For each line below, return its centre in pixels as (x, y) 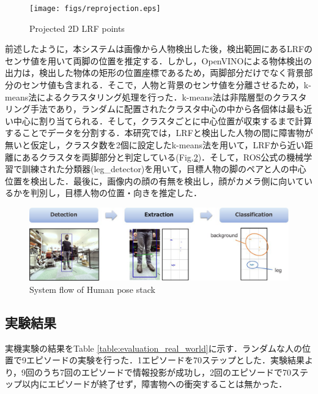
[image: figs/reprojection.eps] (95, 9)
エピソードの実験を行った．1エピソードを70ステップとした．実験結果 (165, 360)
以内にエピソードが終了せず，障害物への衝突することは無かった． (154, 384)
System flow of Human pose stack (92, 289)
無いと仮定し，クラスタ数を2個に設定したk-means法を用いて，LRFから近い (155, 145)
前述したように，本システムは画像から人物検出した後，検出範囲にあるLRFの (159, 49)
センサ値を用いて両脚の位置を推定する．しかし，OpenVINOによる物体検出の (159, 60)
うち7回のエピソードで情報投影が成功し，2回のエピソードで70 (167, 372)
